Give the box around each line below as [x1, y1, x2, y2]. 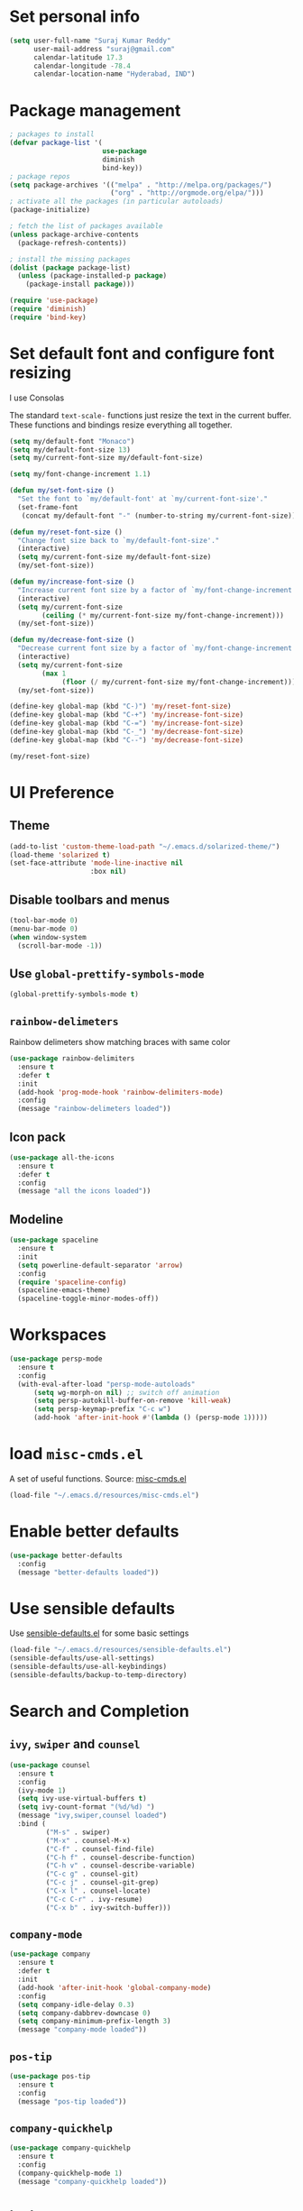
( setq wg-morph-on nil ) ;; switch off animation [32, 1388, 220, 1397]
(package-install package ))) [25, 280, 135, 289]
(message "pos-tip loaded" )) [17, 2096, 127, 2106]
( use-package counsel [9, 1760, 91, 1769]
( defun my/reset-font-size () [9, 528, 124, 537]
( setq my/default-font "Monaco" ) [9, 436, 135, 445]
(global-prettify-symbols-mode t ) [9, 990, 140, 999]
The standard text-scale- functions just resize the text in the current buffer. [9, 409, 291, 420]
